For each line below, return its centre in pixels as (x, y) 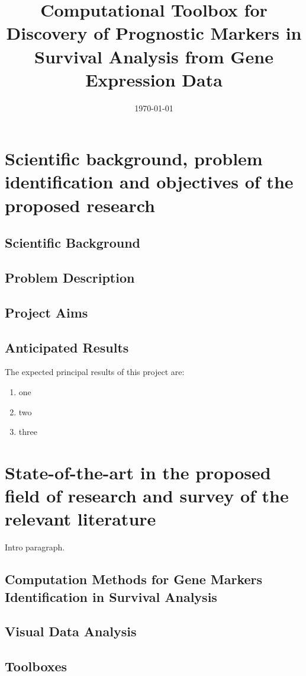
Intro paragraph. (35, 547)
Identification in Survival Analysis (111, 596)
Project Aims (46, 312)
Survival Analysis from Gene (154, 56)
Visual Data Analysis (71, 631)
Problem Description (70, 278)
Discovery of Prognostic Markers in (154, 33)
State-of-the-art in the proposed (138, 472)
